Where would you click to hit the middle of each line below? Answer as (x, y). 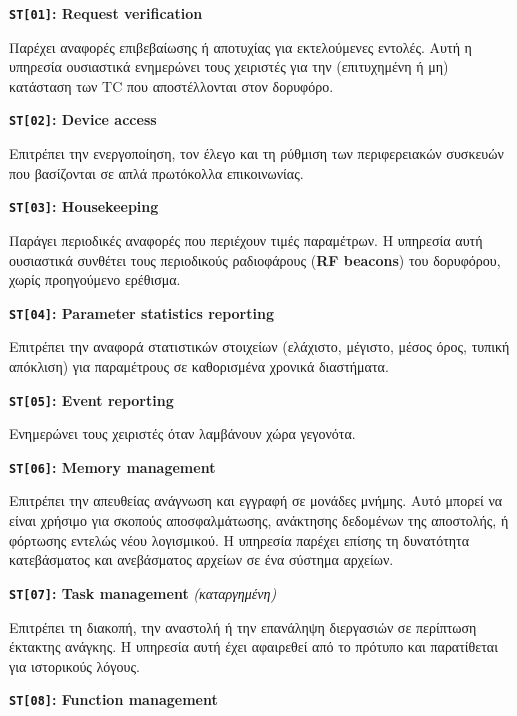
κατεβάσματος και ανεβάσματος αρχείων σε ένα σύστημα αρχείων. (201, 559)
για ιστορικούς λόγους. (74, 665)
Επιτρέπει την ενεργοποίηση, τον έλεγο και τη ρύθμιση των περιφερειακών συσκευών (256, 153)
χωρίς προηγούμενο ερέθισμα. (95, 279)
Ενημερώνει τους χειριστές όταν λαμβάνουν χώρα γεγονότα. (182, 433)
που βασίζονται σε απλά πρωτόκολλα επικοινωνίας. (156, 172)
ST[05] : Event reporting (91, 399)
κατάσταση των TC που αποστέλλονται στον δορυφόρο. (171, 85)
